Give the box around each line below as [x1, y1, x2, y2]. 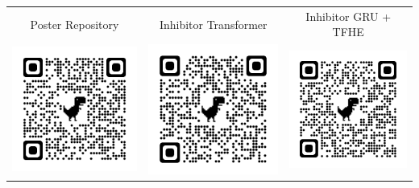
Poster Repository [30, 15, 119, 32]
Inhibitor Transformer [159, 15, 268, 32]
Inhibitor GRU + [305, 7, 392, 24]
